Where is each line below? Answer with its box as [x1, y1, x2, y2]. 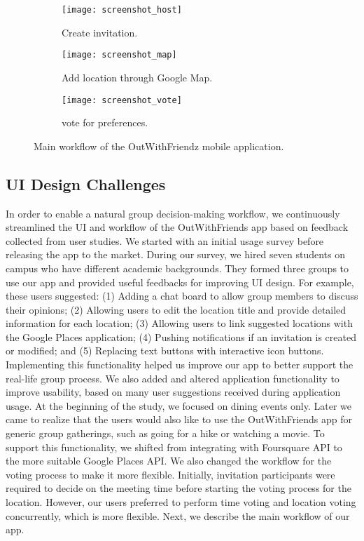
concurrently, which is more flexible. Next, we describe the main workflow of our [6, 508, 350, 523]
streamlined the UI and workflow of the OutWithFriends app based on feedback [6, 220, 349, 234]
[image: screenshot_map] [62, 50, 177, 60]
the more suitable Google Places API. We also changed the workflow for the [6, 453, 332, 468]
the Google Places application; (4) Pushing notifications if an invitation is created [6, 329, 356, 344]
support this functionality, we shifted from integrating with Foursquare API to [6, 439, 342, 454]
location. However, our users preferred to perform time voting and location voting [6, 495, 356, 509]
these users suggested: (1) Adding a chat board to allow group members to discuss [6, 288, 358, 303]
